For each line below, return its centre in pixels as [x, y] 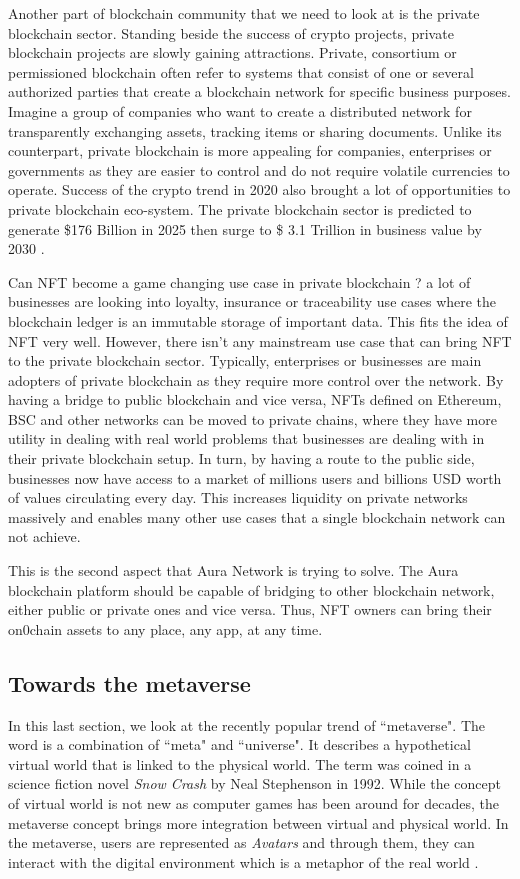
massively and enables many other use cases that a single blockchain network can [257, 516]
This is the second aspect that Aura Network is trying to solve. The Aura [233, 570]
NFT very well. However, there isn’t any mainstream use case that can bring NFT [260, 340]
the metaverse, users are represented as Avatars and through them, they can [241, 842]
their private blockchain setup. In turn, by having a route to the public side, [241, 458]
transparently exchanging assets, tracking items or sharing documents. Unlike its [255, 130]
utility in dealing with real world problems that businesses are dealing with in [246, 438]
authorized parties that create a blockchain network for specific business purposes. [259, 91]
